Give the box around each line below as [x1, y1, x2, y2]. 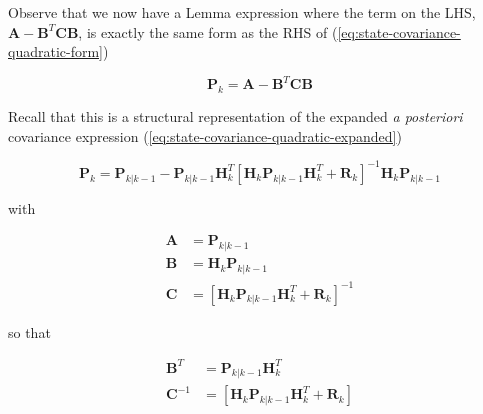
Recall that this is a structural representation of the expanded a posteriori [8, 106, 463, 127]
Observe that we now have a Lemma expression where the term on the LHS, [8, 2, 476, 22]
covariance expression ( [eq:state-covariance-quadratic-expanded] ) [8, 125, 402, 146]
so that [8, 321, 51, 342]
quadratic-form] [8, 41, 103, 62]
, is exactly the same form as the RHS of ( [78, 21, 338, 42]
